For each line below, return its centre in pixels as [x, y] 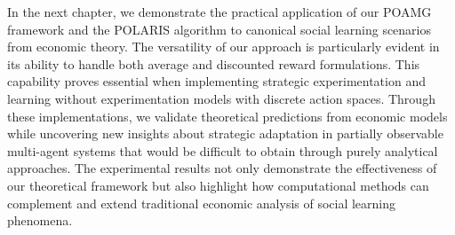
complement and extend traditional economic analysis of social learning [202, 203]
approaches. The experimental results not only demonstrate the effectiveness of [222, 168]
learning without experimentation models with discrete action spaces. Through [221, 98]
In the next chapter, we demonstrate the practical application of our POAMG [220, 12]
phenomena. [40, 220]
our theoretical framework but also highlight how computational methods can [218, 185]
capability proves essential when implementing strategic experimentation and [216, 81]
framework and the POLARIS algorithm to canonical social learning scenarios [220, 29]
